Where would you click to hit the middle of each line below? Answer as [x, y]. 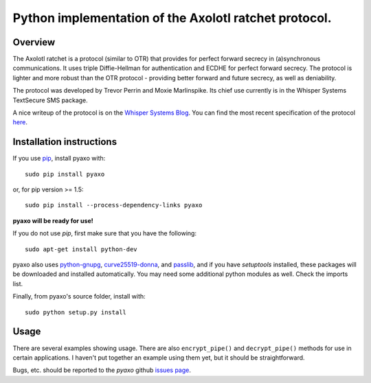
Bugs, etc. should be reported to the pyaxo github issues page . [102, 370]
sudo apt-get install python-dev [81, 249]
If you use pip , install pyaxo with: [59, 159]
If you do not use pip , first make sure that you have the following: [105, 233]
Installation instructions [65, 142]
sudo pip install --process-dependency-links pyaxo [114, 205]
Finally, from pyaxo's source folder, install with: [79, 297]
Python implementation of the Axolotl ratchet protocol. [172, 18]
